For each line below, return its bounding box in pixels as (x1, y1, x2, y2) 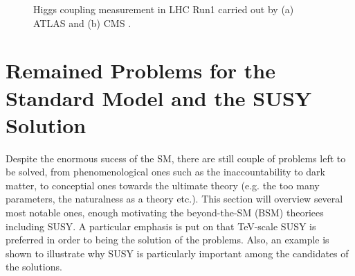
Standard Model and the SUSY (6, 83, 312, 112)
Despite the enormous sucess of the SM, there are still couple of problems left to (6, 150, 346, 165)
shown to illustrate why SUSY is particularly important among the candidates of (6, 245, 349, 260)
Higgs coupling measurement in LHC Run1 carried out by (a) (33, 2, 294, 16)
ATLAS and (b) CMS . (33, 15, 131, 30)
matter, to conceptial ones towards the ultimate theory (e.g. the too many (6, 178, 320, 192)
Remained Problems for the (6, 56, 275, 85)
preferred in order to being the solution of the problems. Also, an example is (6, 232, 329, 247)
